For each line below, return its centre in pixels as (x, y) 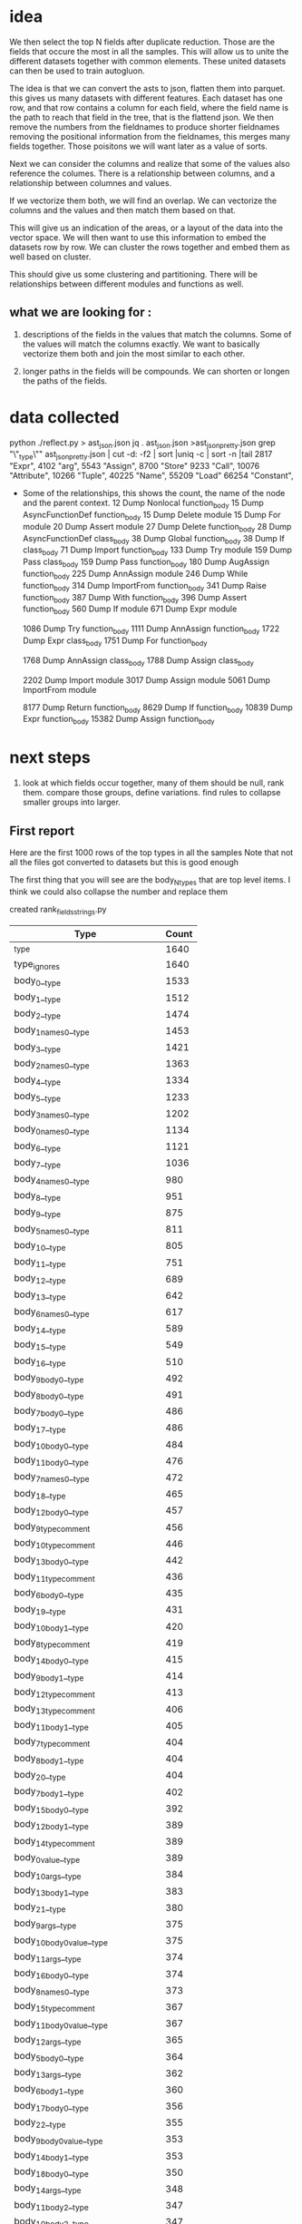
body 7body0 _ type (49, 1411)
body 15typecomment (54, 2007)
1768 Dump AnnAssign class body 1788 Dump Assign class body (138, 661)
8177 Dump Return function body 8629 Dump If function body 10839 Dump (157, 708)
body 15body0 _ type (51, 1809)
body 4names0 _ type (52, 1180)
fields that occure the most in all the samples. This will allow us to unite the (149, 51)
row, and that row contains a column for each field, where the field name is (149, 107)
